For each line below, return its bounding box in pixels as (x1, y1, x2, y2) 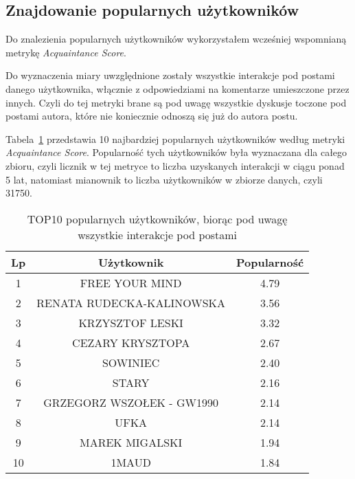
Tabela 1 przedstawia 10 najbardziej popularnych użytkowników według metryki (5, 131, 345, 146)
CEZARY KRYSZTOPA (72, 334, 190, 350)
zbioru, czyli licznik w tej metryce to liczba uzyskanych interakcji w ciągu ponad (5, 158, 345, 172)
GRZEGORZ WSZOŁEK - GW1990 (43, 394, 219, 410)
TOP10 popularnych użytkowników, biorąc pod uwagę (27, 210, 288, 227)
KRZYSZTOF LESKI (78, 314, 183, 331)
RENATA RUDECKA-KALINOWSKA (36, 294, 225, 311)
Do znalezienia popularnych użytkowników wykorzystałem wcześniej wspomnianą (5, 32, 347, 46)
